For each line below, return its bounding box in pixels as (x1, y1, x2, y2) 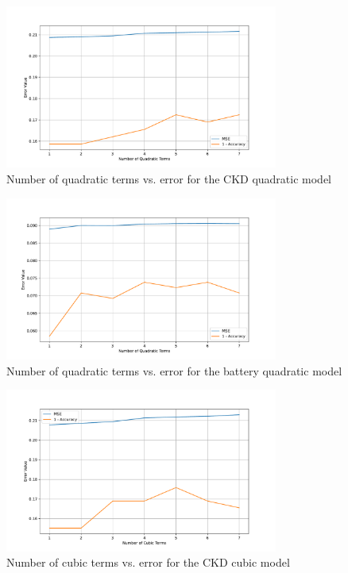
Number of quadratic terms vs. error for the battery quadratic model (6, 362, 342, 379)
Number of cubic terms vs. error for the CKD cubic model (6, 554, 290, 571)
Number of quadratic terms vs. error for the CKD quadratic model (6, 170, 332, 187)
